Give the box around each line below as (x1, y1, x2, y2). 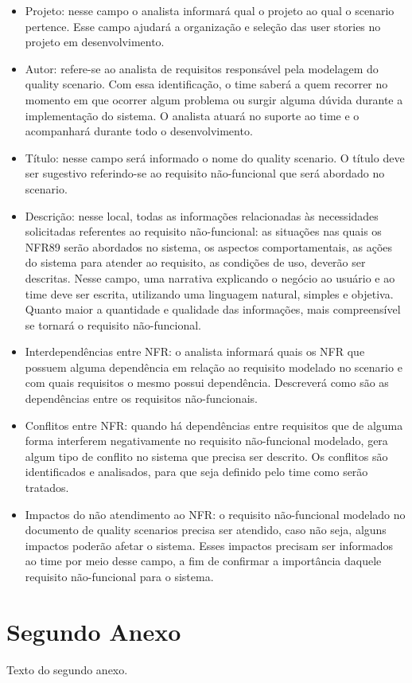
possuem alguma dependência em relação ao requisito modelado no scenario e (25, 358, 402, 375)
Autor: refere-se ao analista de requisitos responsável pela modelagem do (25, 60, 379, 76)
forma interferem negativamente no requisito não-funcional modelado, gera (25, 432, 388, 449)
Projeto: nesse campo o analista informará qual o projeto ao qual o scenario (25, 2, 395, 18)
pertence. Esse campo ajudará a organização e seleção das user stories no (25, 18, 381, 34)
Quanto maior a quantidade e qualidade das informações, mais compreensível (25, 301, 401, 318)
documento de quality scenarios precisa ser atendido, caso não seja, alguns (25, 521, 387, 538)
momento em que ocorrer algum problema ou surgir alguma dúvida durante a (25, 91, 403, 107)
